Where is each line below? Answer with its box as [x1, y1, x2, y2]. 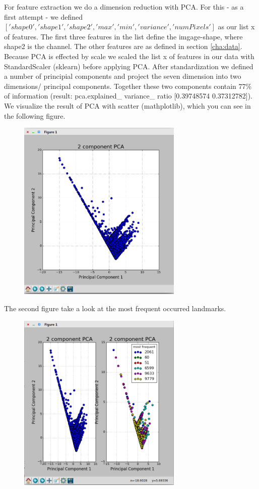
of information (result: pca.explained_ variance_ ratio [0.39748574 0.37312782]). [4, 90, 253, 101]
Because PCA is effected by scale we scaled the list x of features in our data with [4, 51, 254, 61]
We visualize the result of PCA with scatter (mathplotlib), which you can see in [4, 100, 251, 111]
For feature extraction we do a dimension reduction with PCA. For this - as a [4, 2, 244, 12]
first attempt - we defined [4, 11, 83, 22]
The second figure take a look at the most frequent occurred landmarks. [4, 303, 226, 314]
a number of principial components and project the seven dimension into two [4, 71, 241, 81]
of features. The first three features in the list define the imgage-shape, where [4, 31, 243, 41]
